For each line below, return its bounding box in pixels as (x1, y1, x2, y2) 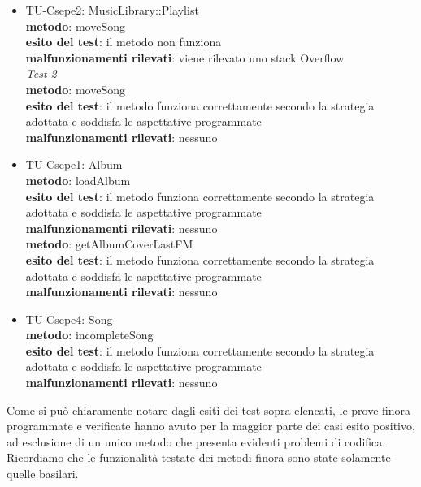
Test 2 (25, 65, 57, 82)
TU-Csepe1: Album (25, 156, 123, 173)
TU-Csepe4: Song (25, 310, 113, 327)
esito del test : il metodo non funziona (25, 33, 222, 50)
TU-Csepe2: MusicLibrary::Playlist (25, 2, 199, 18)
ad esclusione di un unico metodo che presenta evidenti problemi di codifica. (7, 433, 386, 450)
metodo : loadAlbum (25, 171, 131, 188)
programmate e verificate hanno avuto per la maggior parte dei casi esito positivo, (7, 417, 415, 434)
